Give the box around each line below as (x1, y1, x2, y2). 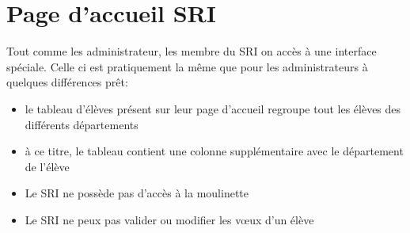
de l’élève (25, 158, 70, 174)
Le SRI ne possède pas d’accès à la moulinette (25, 185, 249, 201)
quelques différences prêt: (6, 74, 128, 90)
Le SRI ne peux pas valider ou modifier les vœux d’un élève (25, 211, 314, 227)
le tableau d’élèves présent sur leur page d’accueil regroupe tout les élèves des (25, 100, 401, 116)
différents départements (25, 116, 139, 132)
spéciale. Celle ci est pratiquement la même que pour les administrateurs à (6, 58, 368, 74)
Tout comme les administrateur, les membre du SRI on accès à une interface (6, 43, 377, 59)
